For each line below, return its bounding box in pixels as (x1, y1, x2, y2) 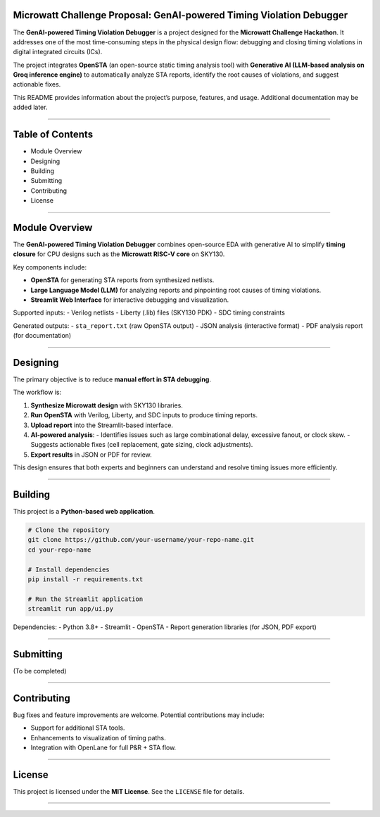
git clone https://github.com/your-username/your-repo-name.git (27, 536, 255, 544)
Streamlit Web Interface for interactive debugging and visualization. (30, 296, 229, 304)
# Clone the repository (27, 526, 110, 534)
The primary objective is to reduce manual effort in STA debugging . (13, 375, 211, 384)
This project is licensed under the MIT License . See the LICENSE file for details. (13, 787, 245, 796)
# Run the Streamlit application (27, 595, 144, 603)
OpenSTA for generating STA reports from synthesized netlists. (30, 276, 215, 284)
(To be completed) (13, 667, 67, 676)
